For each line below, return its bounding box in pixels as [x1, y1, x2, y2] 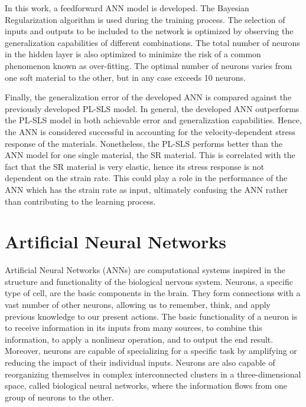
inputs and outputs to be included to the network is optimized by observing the [5, 25, 294, 37]
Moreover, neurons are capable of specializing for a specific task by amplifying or [5, 344, 297, 357]
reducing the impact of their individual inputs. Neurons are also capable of [5, 356, 275, 368]
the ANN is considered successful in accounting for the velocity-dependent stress [5, 125, 295, 137]
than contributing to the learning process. [5, 195, 156, 207]
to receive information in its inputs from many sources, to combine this [5, 321, 262, 334]
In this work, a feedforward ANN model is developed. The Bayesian [5, 2, 249, 14]
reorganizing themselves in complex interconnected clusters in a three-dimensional [5, 367, 301, 380]
